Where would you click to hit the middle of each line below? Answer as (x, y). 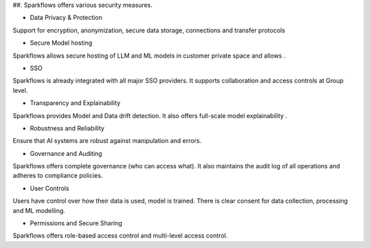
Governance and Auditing (66, 153)
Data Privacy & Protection (66, 18)
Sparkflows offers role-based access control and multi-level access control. (120, 236)
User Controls (49, 188)
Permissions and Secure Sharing (76, 223)
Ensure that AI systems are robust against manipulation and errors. (107, 141)
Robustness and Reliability (67, 128)
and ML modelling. (39, 210)
